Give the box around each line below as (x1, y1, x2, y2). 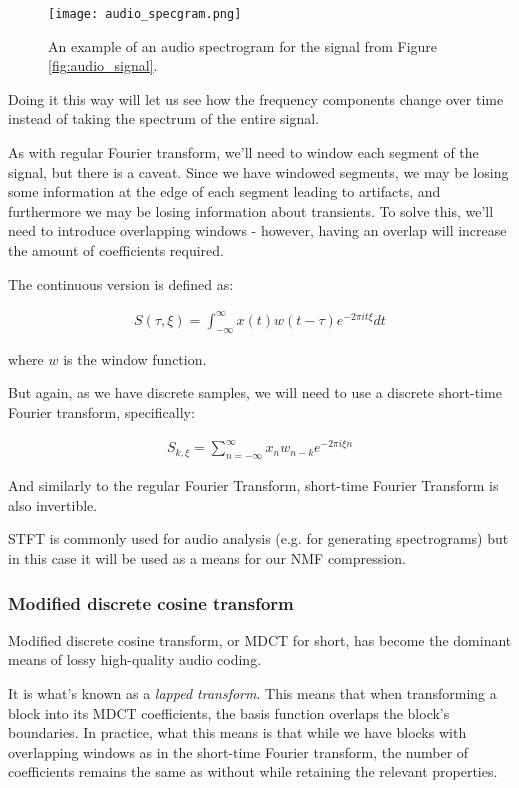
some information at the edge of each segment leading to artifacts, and (8, 181, 441, 202)
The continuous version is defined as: (8, 273, 234, 294)
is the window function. (63, 348, 207, 369)
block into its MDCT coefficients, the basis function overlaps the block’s (8, 702, 450, 723)
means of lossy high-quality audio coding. (8, 649, 262, 670)
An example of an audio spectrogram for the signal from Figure (48, 35, 438, 56)
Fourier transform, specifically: (8, 401, 195, 422)
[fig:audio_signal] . (48, 55, 158, 76)
